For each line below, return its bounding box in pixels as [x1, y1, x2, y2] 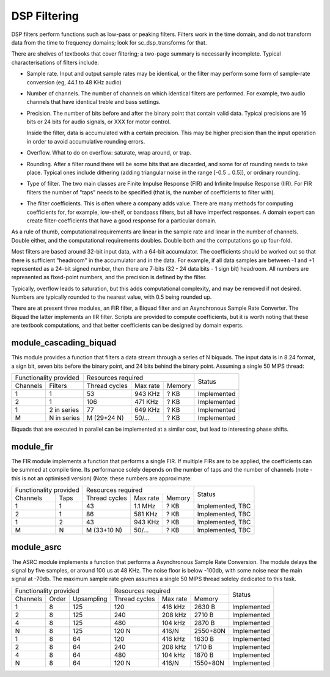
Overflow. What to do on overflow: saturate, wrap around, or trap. [26, 149, 192, 156]
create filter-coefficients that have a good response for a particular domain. [26, 217, 217, 224]
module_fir [11, 441, 54, 452]
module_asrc [11, 542, 62, 552]
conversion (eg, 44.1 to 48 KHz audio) [26, 78, 122, 86]
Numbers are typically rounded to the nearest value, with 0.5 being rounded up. [11, 293, 212, 301]
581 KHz [133, 510, 158, 519]
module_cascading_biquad [11, 338, 117, 348]
